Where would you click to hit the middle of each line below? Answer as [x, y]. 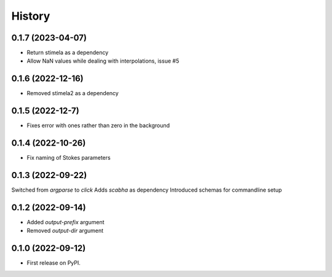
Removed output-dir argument [65, 231]
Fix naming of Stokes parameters [69, 158]
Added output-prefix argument [65, 222]
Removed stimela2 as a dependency [73, 93]
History [31, 16]
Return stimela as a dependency [68, 53]
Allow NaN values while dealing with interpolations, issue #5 [103, 61]
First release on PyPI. [54, 263]
